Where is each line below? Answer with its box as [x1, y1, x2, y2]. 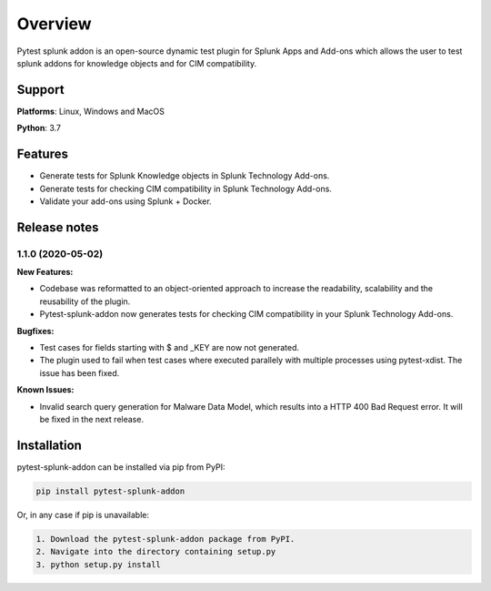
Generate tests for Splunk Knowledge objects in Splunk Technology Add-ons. [39, 170, 330, 181]
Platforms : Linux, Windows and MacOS [16, 106, 165, 117]
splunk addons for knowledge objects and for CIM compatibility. [16, 57, 257, 68]
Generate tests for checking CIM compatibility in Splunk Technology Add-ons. [39, 183, 332, 194]
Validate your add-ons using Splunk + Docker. [39, 196, 213, 207]
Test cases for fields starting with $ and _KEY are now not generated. [39, 342, 300, 353]
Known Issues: [16, 384, 75, 395]
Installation [16, 437, 82, 453]
